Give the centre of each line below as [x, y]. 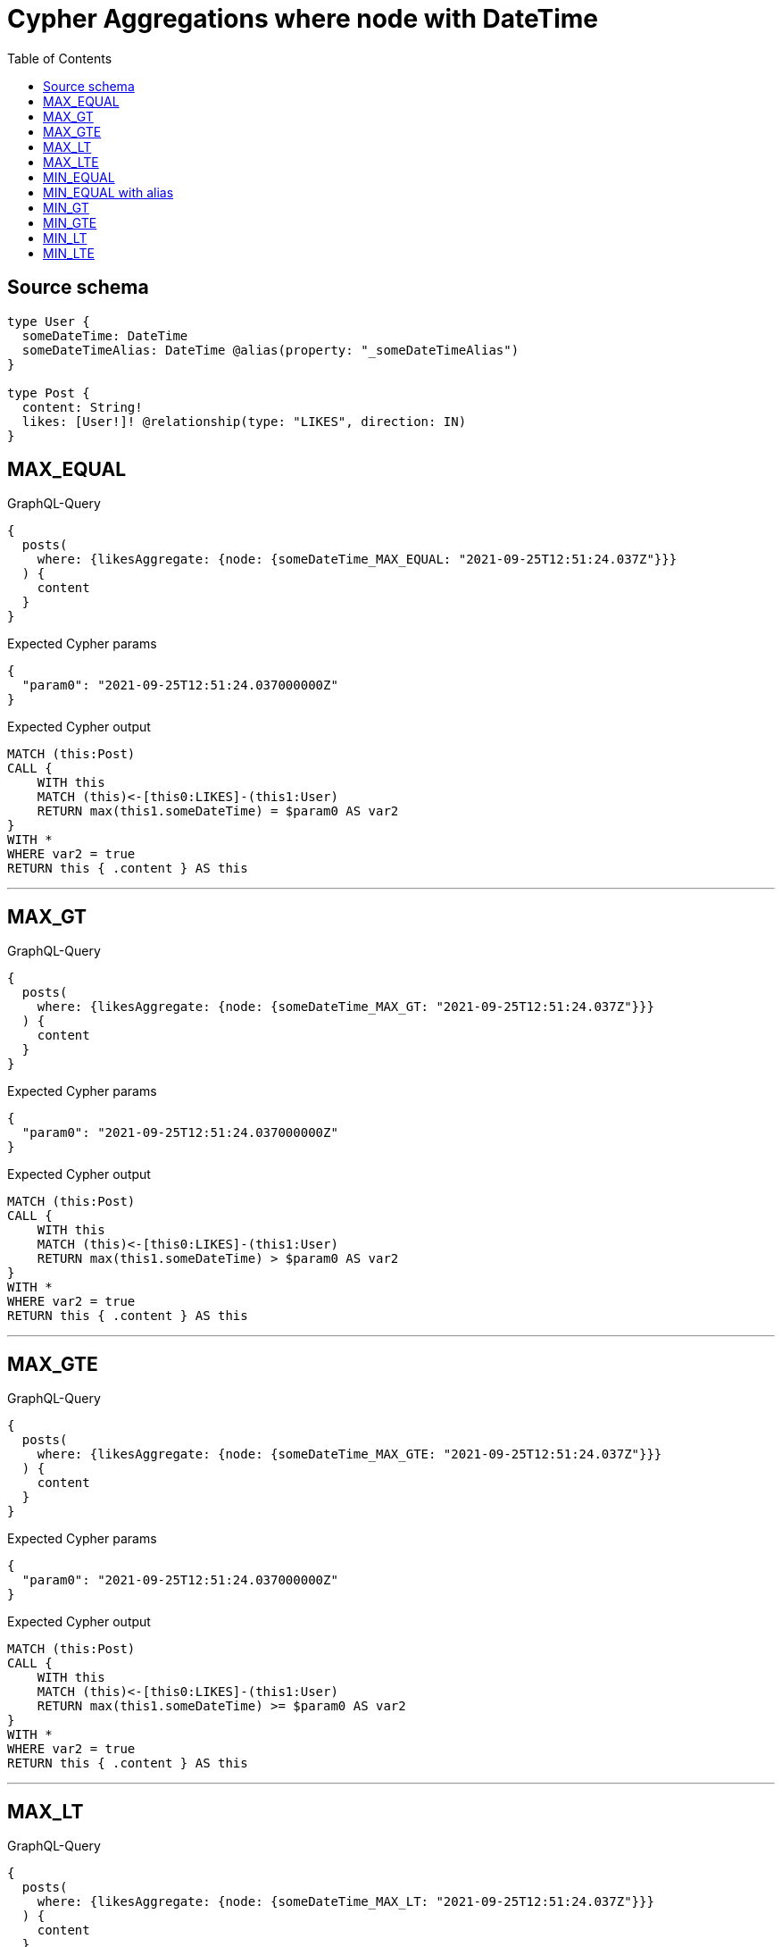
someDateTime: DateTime [105, 335]
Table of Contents [60, 58]
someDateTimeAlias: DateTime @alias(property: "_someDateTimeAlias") [270, 350]
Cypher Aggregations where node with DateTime [303, 19]
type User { [49, 321]
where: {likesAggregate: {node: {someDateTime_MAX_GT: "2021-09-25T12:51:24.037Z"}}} [345, 1007]
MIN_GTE [70, 222]
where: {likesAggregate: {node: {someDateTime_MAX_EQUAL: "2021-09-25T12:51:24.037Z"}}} [357, 560]
